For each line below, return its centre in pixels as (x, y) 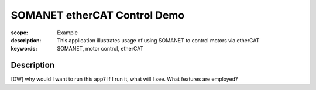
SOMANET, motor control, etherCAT (100, 49)
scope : (20, 33)
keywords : (24, 49)
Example (68, 33)
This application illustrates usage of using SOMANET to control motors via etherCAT (158, 40)
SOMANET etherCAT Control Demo (98, 15)
